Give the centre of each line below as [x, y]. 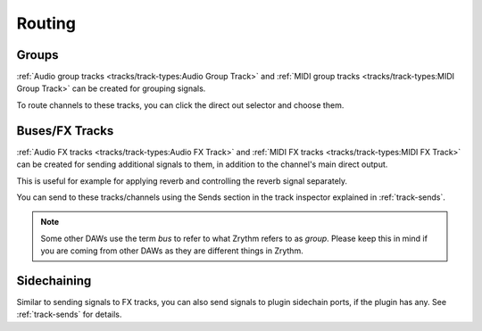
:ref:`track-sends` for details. [69, 314]
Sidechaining [54, 281]
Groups [37, 55]
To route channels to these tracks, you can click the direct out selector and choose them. [180, 105]
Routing [46, 23]
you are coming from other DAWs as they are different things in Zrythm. [172, 251]
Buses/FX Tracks [65, 131]
